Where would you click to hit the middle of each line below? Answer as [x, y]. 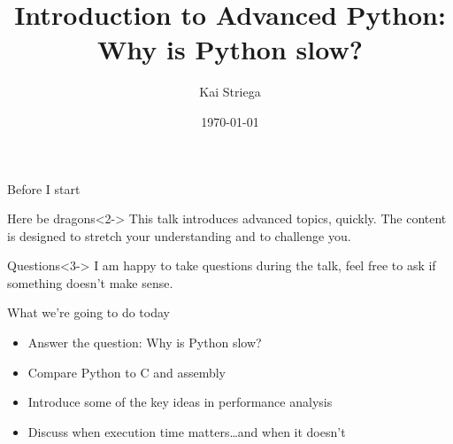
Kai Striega [230, 92]
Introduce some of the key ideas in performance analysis [180, 402]
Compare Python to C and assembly [127, 372]
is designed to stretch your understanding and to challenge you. [179, 235]
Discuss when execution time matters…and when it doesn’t [187, 431]
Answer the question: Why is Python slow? [145, 343]
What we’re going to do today [88, 312]
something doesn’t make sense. [90, 282]
